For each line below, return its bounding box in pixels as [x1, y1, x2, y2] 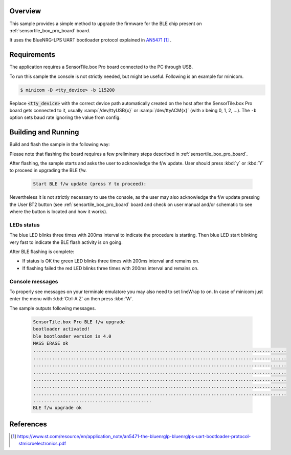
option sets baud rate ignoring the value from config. [9, 114, 121, 120]
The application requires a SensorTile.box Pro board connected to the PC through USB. [9, 64, 193, 70]
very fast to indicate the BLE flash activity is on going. [9, 239, 123, 245]
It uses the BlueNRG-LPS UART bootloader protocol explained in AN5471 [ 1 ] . [9, 37, 172, 43]
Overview [9, 7, 41, 15]
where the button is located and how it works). [9, 209, 107, 215]
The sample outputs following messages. [9, 305, 96, 311]
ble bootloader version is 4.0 [33, 333, 112, 339]
